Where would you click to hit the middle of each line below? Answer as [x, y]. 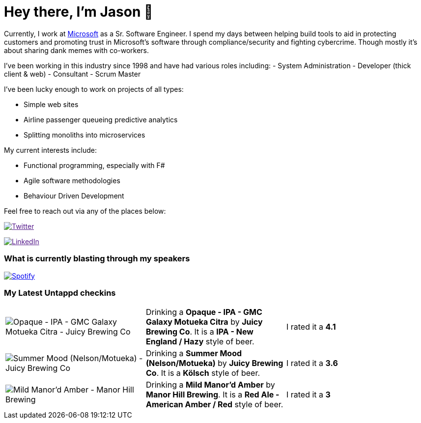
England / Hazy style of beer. [200, 342]
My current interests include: [50, 150]
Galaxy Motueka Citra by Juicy [204, 322]
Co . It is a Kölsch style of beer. [203, 373]
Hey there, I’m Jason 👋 [79, 12]
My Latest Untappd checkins [60, 293]
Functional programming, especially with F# [94, 165]
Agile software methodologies [72, 180]
